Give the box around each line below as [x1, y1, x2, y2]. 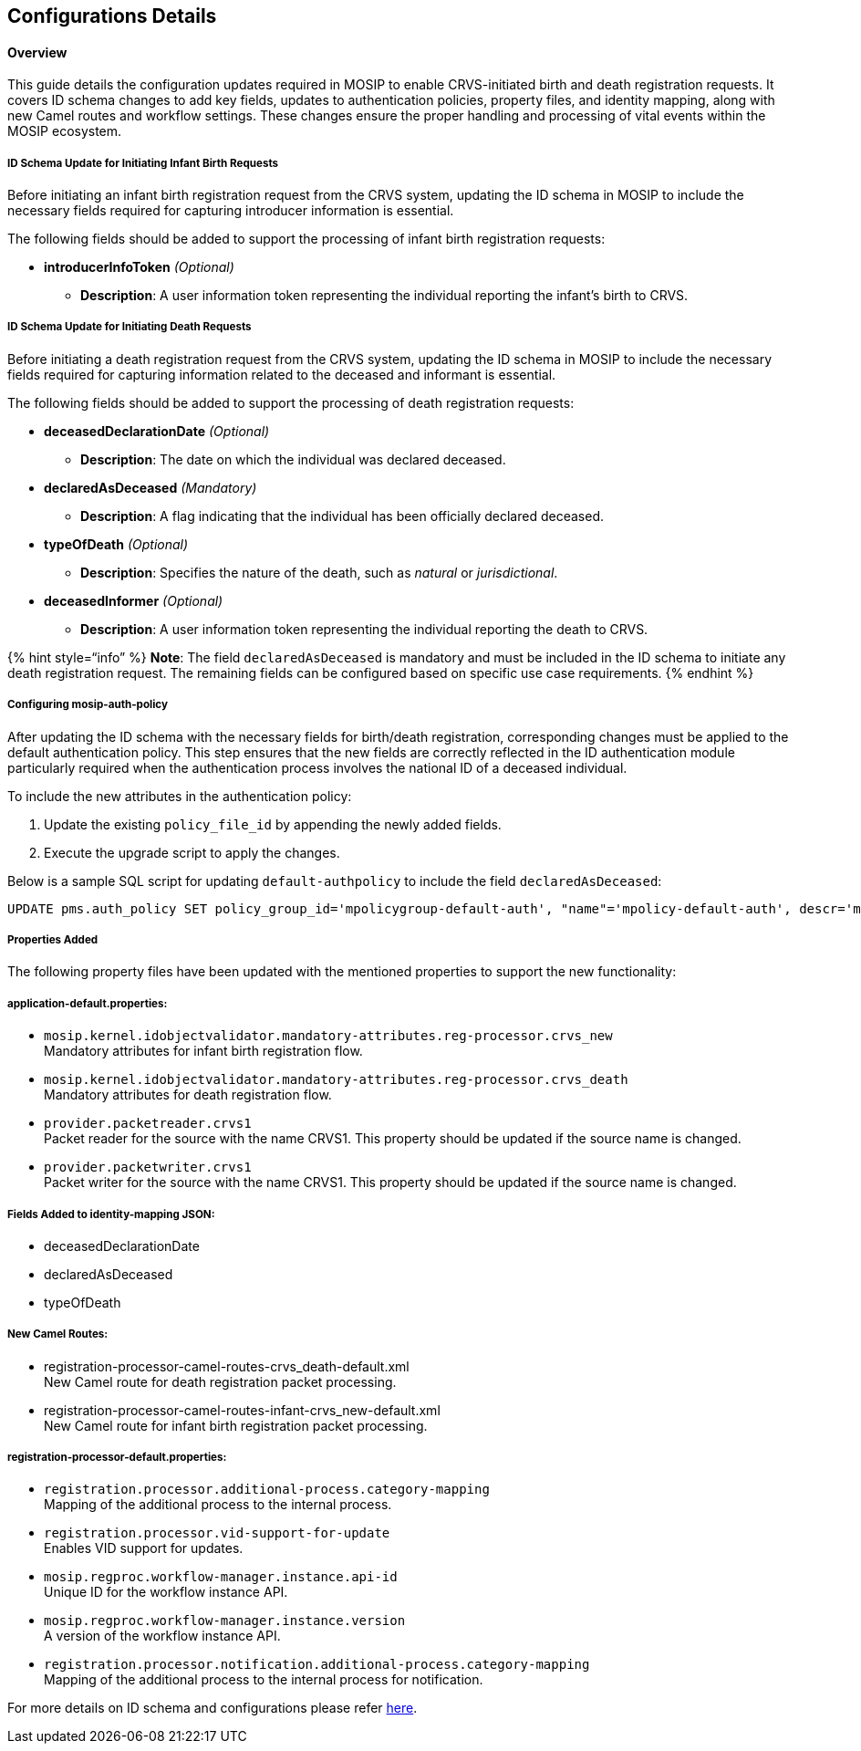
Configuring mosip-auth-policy [7, 698, 168, 712]
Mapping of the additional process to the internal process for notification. [44, 1672, 483, 1688]
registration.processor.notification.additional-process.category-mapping [44, 1657, 590, 1673]
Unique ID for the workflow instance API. [44, 1584, 288, 1600]
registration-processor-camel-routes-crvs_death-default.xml [44, 1358, 410, 1374]
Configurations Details [7, 5, 217, 27]
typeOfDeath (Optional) [44, 536, 189, 552]
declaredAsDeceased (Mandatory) [44, 479, 257, 495]
